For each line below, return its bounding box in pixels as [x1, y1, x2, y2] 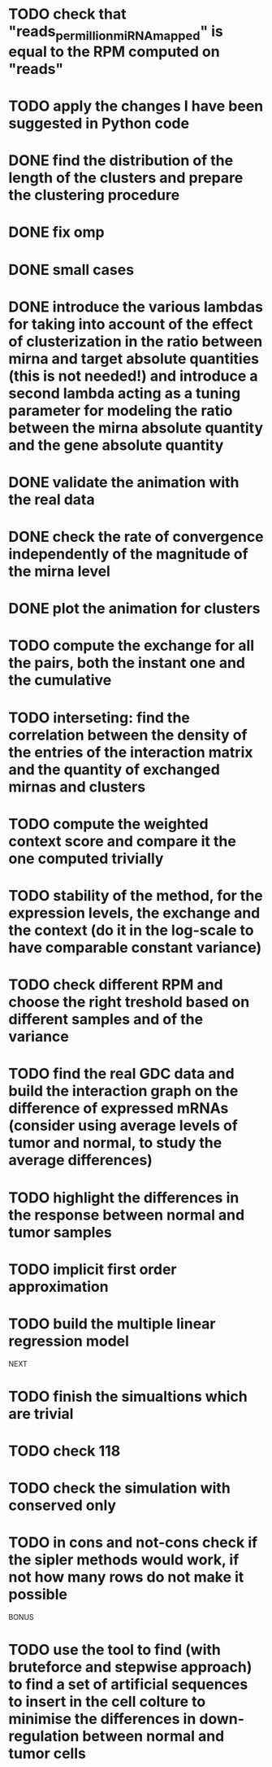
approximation [8, 1277, 109, 1296]
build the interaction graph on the [8, 1082, 239, 1101]
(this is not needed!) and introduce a [8, 367, 258, 385]
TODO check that [8, 5, 127, 24]
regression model [8, 1332, 130, 1350]
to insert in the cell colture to [8, 1693, 206, 1711]
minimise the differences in [8, 1710, 196, 1729]
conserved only [8, 1496, 116, 1515]
